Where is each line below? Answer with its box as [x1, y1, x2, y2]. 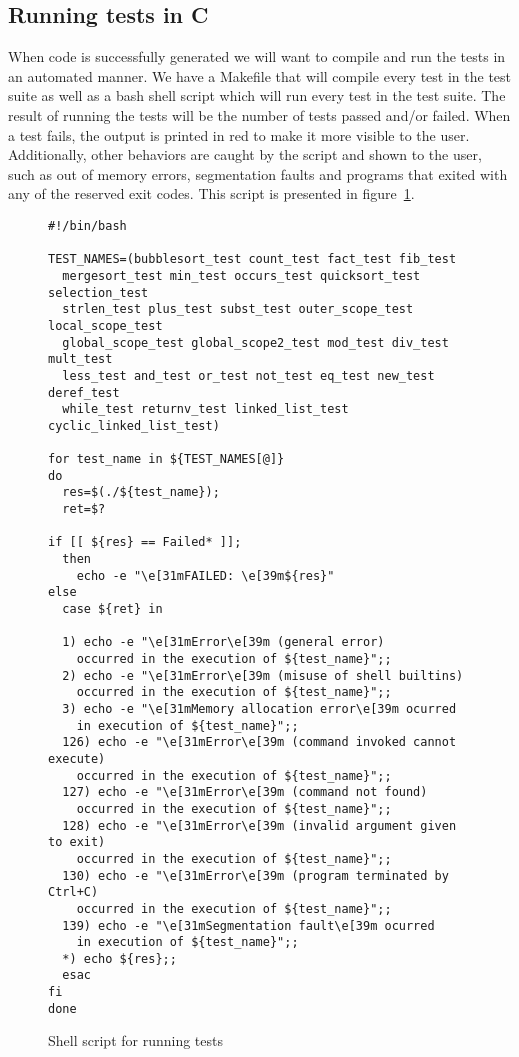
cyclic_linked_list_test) [48, 418, 220, 433]
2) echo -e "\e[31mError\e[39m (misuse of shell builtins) [62, 668, 464, 683]
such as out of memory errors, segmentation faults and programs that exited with [8, 163, 508, 184]
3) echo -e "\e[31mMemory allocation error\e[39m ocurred [62, 701, 457, 716]
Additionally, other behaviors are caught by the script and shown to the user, [8, 144, 482, 165]
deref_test [48, 385, 120, 400]
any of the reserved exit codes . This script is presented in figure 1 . [8, 183, 415, 204]
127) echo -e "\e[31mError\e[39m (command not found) [62, 785, 428, 800]
